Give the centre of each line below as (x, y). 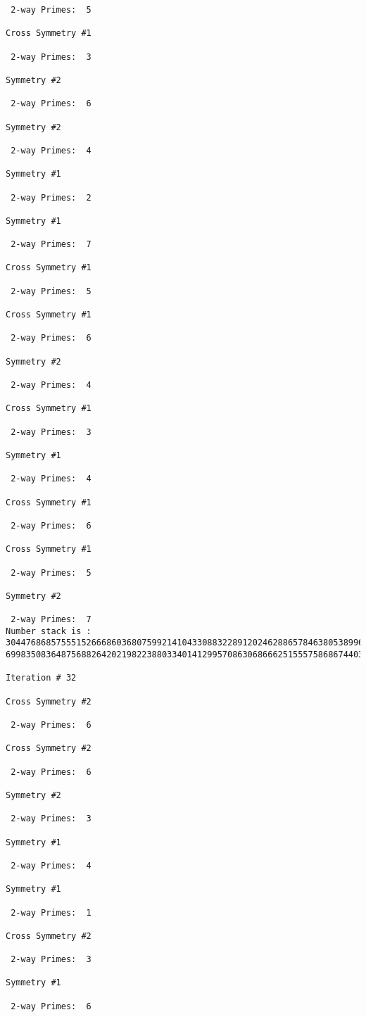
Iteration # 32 (41, 678)
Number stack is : (49, 631)
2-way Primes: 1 (51, 912)
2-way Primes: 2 (51, 197)
